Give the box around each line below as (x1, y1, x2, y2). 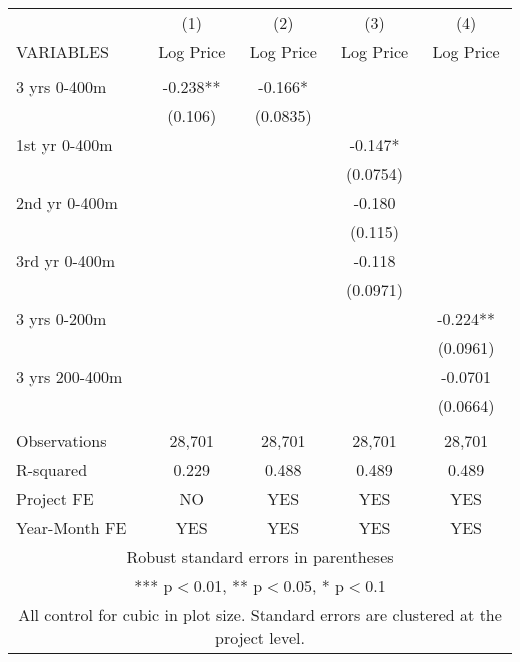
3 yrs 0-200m (16, 307, 107, 330)
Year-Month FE (16, 516, 127, 539)
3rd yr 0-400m (16, 249, 116, 272)
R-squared (16, 458, 88, 481)
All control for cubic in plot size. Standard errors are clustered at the (18, 603, 502, 626)
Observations (16, 429, 107, 452)
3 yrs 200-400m (16, 365, 123, 388)
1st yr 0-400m (16, 133, 113, 156)
